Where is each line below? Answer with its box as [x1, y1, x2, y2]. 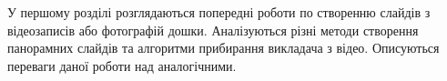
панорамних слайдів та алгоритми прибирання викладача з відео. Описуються [7, 38, 440, 57]
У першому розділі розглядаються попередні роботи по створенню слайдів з [7, 3, 431, 21]
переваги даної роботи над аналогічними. [7, 56, 237, 75]
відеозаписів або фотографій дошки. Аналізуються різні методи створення [7, 20, 419, 39]
